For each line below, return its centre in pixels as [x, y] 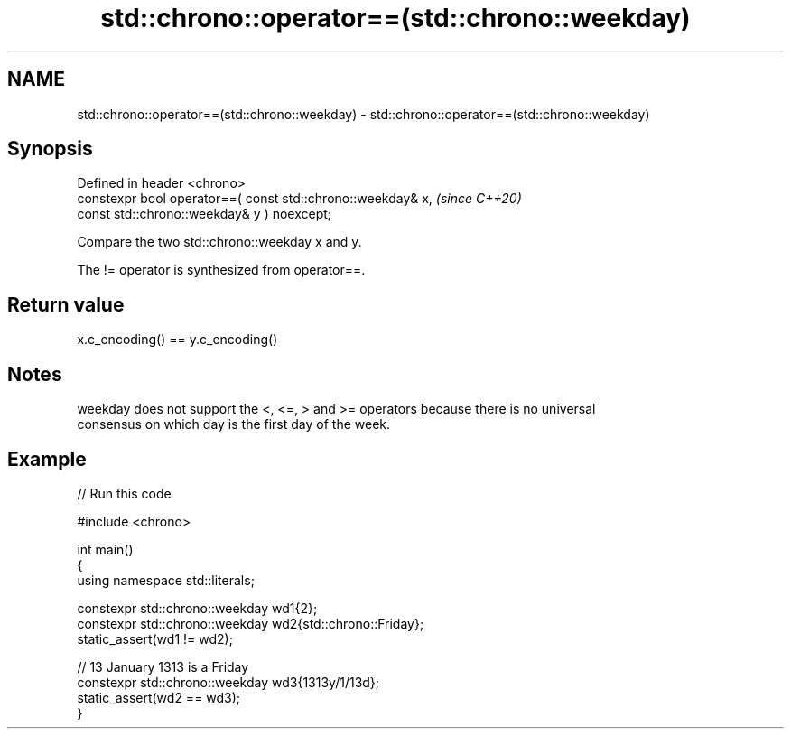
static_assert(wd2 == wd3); [159, 697]
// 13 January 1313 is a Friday [163, 666]
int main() [105, 549]
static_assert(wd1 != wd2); [155, 638]
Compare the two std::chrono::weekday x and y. [219, 242]
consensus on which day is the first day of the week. [234, 424]
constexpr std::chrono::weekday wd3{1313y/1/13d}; [228, 682]
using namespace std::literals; [166, 580]
